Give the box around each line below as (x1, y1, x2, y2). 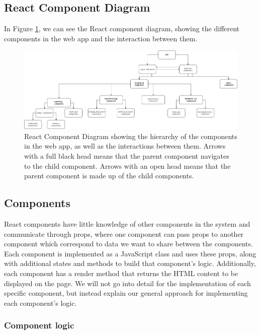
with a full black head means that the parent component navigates (24, 151, 229, 161)
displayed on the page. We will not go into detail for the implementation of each (4, 278, 251, 288)
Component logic (4, 319, 74, 331)
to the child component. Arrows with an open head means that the (24, 160, 231, 171)
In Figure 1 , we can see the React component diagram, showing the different (4, 23, 240, 34)
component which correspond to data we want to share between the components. (4, 238, 253, 249)
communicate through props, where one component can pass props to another (4, 228, 244, 239)
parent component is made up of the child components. (24, 170, 194, 181)
